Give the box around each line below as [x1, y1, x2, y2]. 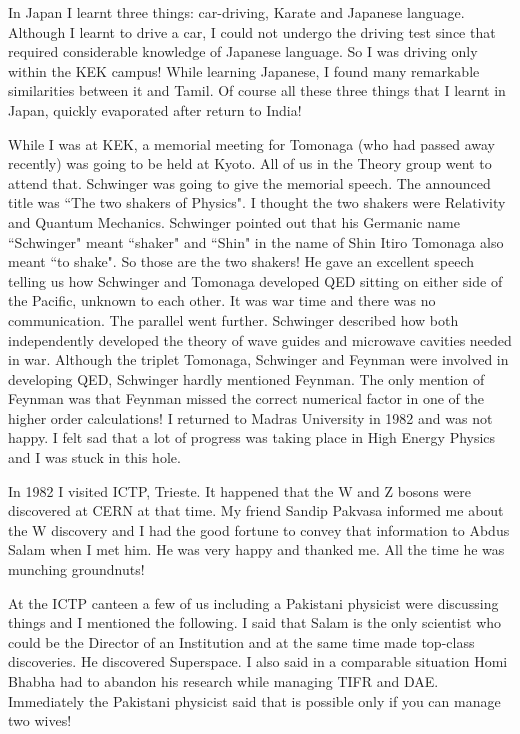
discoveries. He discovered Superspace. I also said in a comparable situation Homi [8, 651, 508, 672]
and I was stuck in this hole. [8, 447, 181, 468]
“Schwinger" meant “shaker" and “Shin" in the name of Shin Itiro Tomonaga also [8, 231, 504, 252]
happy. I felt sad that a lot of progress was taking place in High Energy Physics [8, 427, 496, 448]
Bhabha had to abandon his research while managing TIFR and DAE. [8, 671, 439, 691]
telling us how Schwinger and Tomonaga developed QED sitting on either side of [8, 270, 503, 291]
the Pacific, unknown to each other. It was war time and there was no [8, 290, 436, 311]
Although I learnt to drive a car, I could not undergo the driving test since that [8, 21, 496, 42]
